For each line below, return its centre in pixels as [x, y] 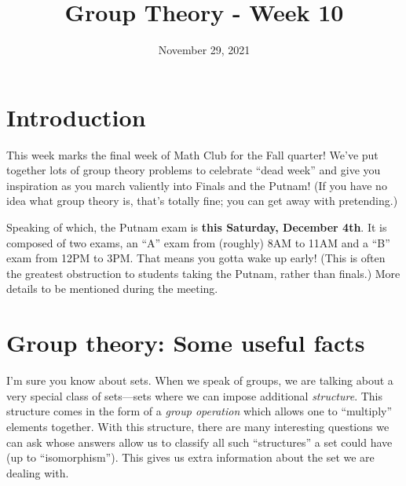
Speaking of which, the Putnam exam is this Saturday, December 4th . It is [197, 227]
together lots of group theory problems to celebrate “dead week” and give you [194, 170]
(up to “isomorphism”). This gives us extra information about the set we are [190, 457]
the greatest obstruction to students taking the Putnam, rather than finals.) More [203, 273]
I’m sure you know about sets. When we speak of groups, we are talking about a [200, 380]
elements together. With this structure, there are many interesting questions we [198, 426]
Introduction [76, 117]
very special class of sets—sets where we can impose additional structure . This [195, 395]
